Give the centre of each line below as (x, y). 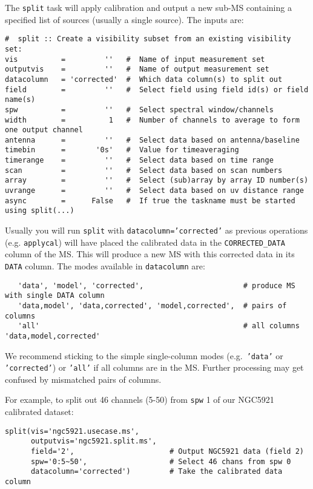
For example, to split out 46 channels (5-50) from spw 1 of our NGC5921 (140, 400)
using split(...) (40, 211)
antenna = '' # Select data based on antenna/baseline (152, 140)
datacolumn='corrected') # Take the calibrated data (156, 472)
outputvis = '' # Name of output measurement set (137, 69)
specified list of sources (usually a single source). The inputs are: (124, 19)
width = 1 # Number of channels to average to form (152, 120)
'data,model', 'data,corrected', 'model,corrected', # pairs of (152, 305)
